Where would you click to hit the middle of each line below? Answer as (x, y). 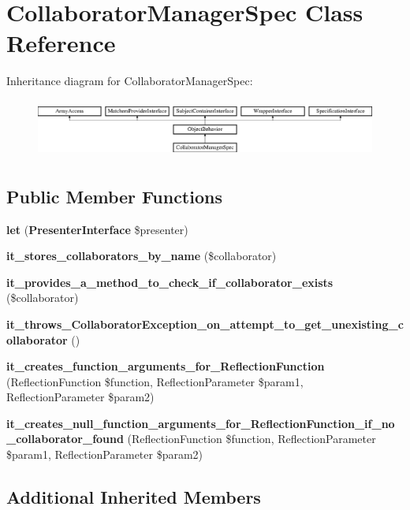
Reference (61, 43)
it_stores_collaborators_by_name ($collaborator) (142, 256)
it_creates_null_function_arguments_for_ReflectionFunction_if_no (201, 423)
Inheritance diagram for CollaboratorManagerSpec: (130, 81)
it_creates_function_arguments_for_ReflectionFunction (166, 366)
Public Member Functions (114, 196)
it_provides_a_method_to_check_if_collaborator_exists (170, 282)
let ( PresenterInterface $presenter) (97, 229)
